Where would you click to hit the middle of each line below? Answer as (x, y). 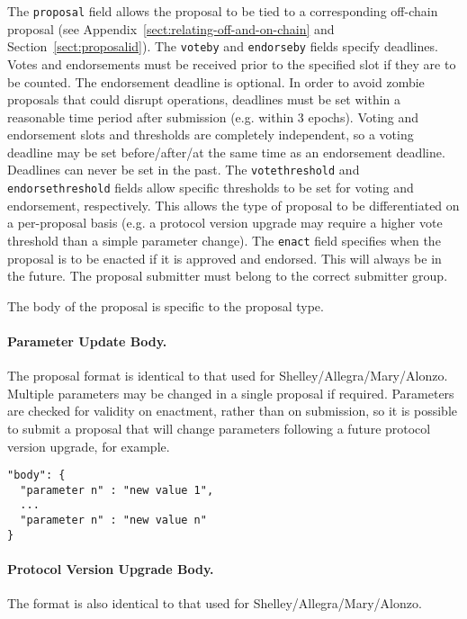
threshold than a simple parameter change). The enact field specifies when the (224, 240)
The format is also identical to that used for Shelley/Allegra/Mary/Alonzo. (215, 603)
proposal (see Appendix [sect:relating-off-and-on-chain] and (171, 28)
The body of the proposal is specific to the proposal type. (166, 305)
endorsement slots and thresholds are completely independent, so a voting (211, 135)
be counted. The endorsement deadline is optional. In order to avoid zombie (216, 81)
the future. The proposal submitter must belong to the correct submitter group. (228, 276)
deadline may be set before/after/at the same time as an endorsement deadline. (226, 152)
